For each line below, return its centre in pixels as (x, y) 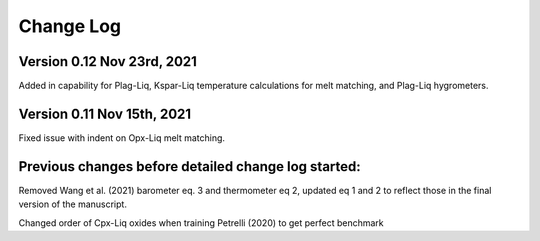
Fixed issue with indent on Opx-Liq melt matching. (121, 137)
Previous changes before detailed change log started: (190, 166)
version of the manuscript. (72, 204)
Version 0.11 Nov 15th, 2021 (105, 113)
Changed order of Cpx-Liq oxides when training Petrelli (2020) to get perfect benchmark (201, 222)
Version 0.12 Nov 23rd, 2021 (107, 61)
